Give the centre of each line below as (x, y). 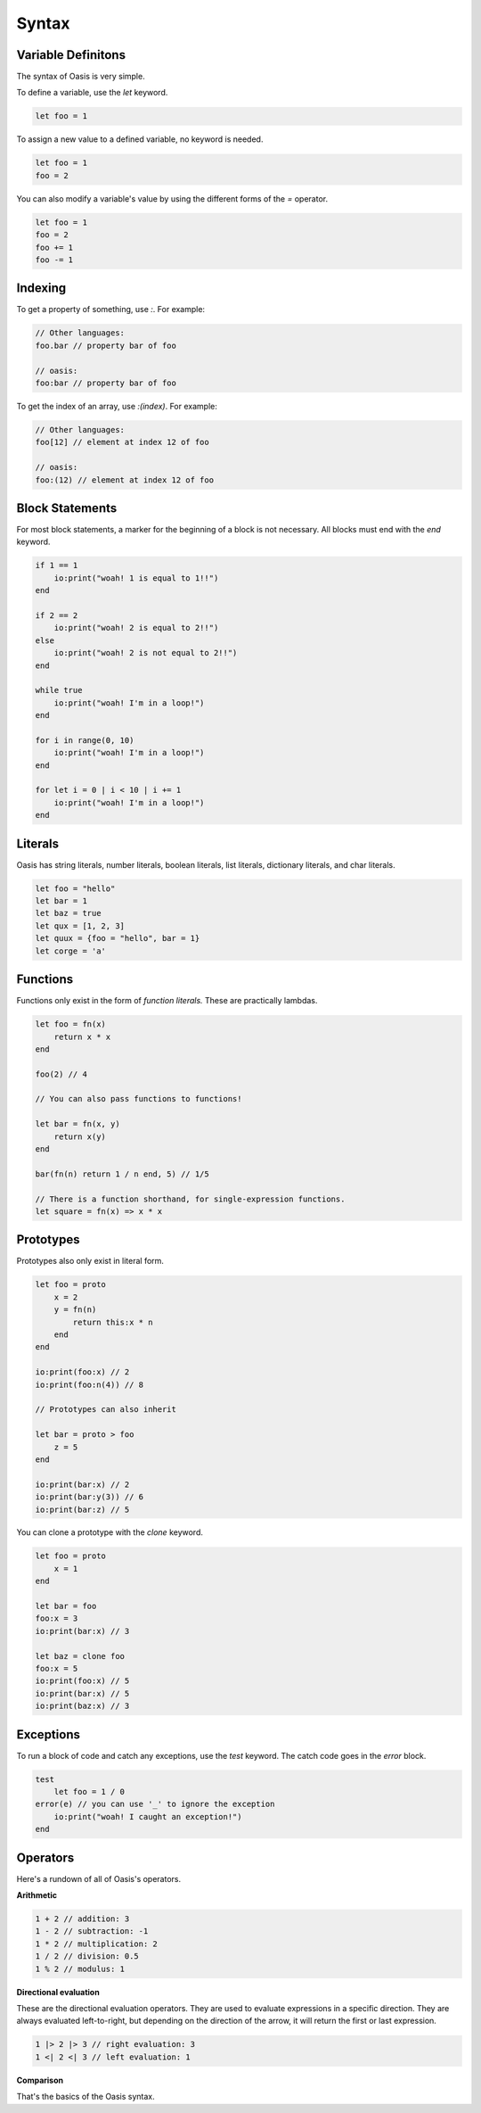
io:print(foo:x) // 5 (82, 1681)
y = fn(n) (75, 1310)
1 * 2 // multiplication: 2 (96, 1944)
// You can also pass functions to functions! (139, 1099)
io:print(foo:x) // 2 (82, 1372)
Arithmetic (37, 1895)
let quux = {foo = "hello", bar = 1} (118, 938)
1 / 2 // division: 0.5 (87, 1956)
